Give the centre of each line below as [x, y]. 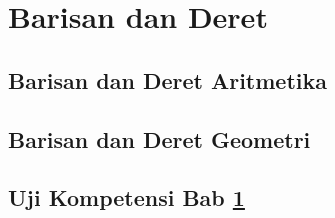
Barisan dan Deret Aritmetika [168, 79]
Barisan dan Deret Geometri [159, 138]
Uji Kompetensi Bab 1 [126, 197]
